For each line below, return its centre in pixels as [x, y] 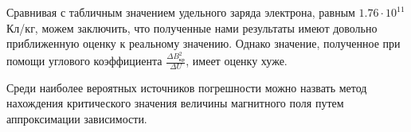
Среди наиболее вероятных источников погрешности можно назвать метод [187, 87]
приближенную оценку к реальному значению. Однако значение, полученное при [204, 43]
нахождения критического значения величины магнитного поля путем [175, 103]
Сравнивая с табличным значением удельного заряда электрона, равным [181, 12]
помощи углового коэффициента [84, 61]
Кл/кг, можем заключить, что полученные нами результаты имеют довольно [192, 27]
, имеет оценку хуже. [237, 61]
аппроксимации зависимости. [77, 119]
